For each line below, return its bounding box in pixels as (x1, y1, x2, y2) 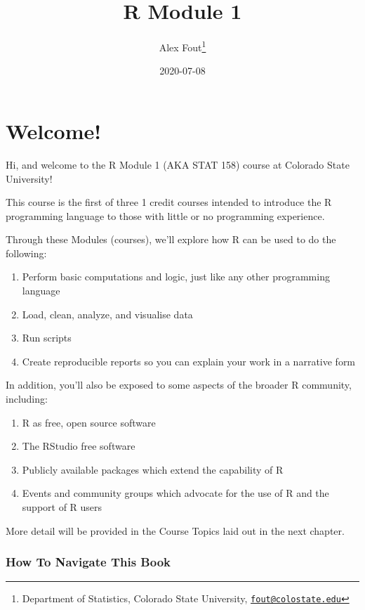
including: (6, 391, 48, 406)
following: (6, 245, 47, 260)
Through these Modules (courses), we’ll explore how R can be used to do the (6, 232, 336, 247)
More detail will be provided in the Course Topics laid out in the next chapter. (6, 523, 345, 538)
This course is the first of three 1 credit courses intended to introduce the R (6, 195, 332, 209)
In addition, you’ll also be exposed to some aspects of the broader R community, (6, 377, 352, 392)
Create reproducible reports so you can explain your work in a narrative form (22, 353, 356, 368)
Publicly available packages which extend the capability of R (22, 462, 284, 476)
